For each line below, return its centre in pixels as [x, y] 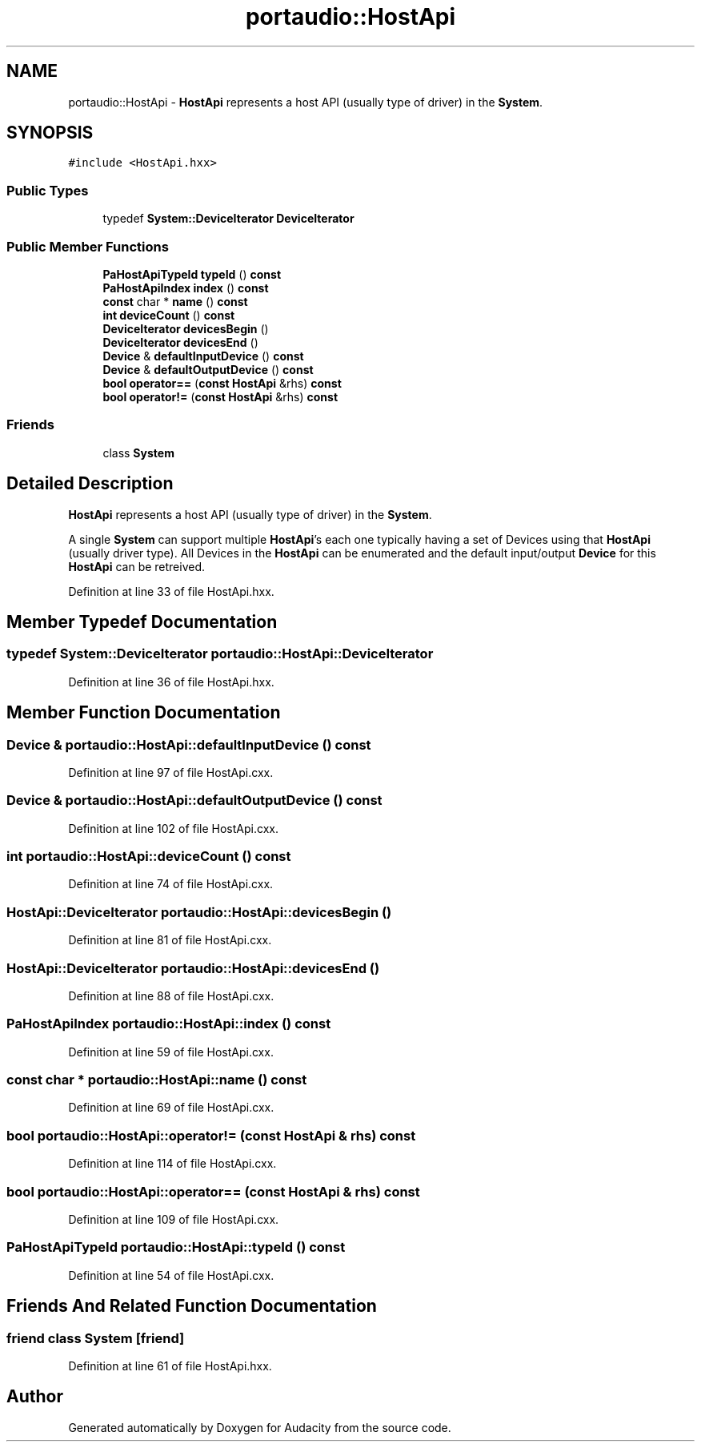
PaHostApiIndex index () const [186, 288]
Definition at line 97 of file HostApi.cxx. [171, 772]
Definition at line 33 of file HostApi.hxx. [171, 591]
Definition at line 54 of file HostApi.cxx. [171, 1275]
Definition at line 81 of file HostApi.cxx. [170, 940]
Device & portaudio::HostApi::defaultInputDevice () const [189, 744]
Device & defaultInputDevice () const [203, 356]
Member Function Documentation [144, 713]
